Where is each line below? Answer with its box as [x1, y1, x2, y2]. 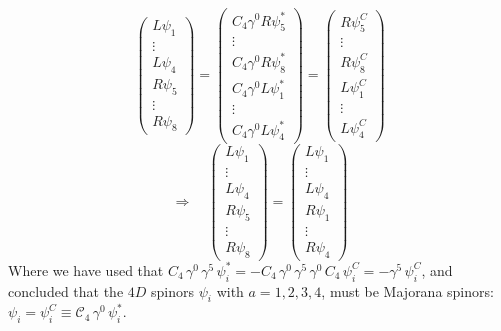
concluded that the [8, 280, 124, 301]
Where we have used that [8, 259, 164, 280]
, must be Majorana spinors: [321, 280, 494, 301]
